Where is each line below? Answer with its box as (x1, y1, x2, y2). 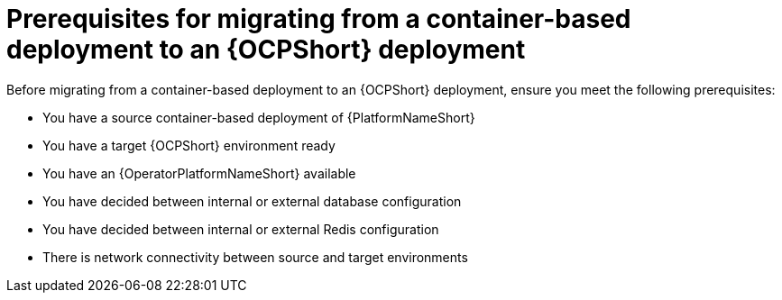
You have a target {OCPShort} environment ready (42, 137, 336, 153)
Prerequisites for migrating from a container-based (6, 4, 631, 34)
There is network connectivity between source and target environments (42, 249, 468, 265)
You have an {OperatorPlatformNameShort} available (42, 165, 356, 181)
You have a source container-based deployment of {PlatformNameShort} (42, 109, 475, 125)
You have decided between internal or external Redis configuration (42, 221, 439, 237)
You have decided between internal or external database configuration (42, 193, 462, 209)
